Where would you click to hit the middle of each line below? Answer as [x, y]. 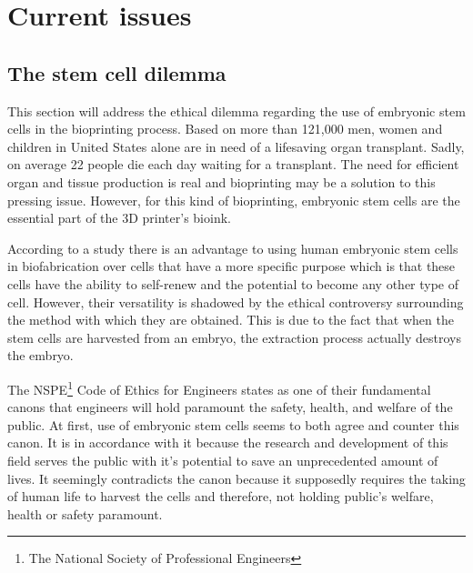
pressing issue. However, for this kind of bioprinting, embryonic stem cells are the [234, 200]
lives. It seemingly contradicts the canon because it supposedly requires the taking [236, 478]
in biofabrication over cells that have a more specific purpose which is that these [231, 266]
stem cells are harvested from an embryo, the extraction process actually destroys [234, 337]
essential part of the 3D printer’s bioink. [119, 218]
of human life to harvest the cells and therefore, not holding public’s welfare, [221, 496]
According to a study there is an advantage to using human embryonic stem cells [233, 248]
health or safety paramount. [85, 513]
